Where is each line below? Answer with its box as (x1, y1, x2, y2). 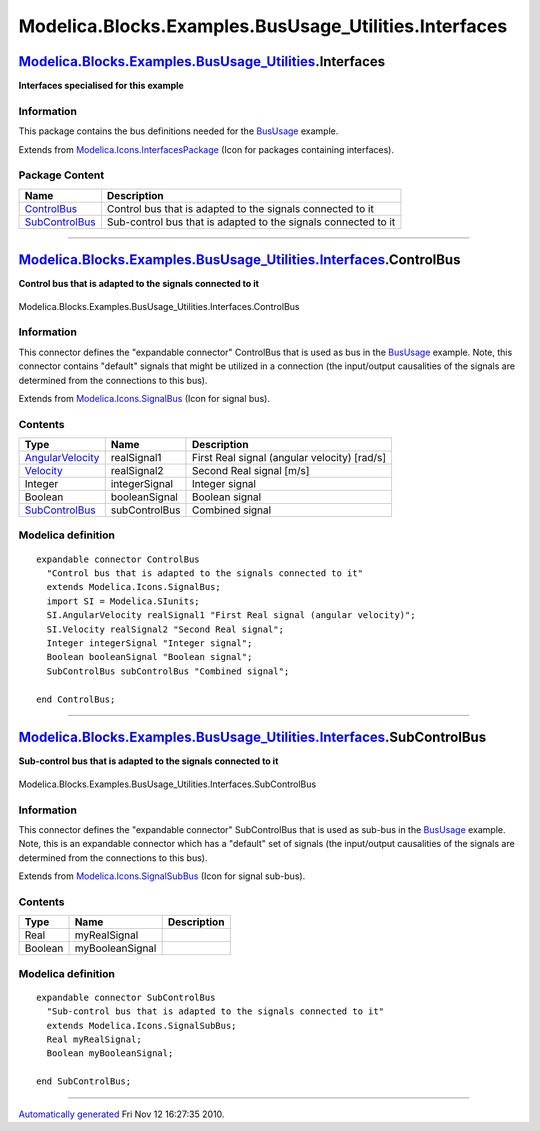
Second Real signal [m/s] (191, 464, 310, 478)
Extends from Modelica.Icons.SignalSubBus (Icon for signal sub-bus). (18, 870, 306, 882)
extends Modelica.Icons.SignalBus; (46, 581, 222, 593)
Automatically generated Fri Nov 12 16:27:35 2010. (18, 1108, 225, 1120)
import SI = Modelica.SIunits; (46, 595, 200, 607)
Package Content (18, 168, 105, 182)
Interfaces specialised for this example (18, 80, 184, 92)
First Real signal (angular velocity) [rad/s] (191, 451, 387, 465)
